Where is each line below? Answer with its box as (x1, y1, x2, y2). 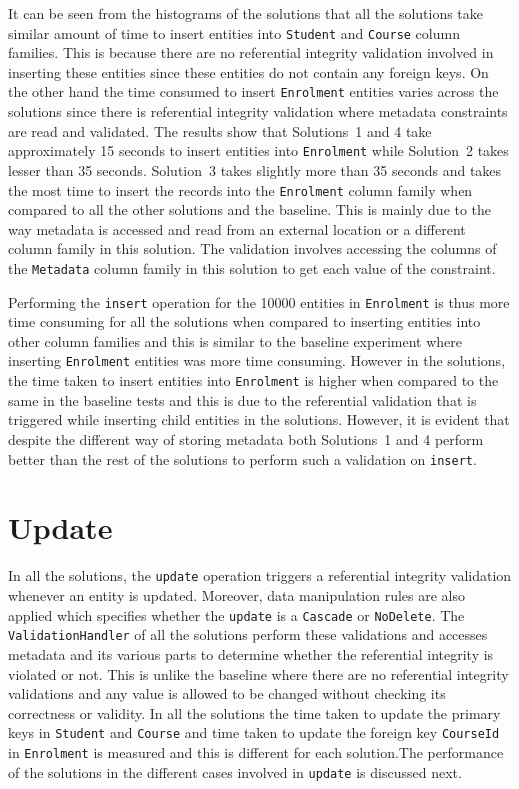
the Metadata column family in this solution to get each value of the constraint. (8, 257, 496, 278)
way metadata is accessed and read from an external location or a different (8, 218, 466, 239)
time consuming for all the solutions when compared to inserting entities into (8, 311, 481, 332)
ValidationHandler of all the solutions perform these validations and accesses (8, 624, 488, 645)
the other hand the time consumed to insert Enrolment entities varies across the (8, 81, 499, 102)
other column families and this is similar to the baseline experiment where (8, 330, 462, 351)
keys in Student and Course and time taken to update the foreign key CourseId (8, 722, 500, 743)
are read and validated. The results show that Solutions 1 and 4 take (8, 120, 432, 141)
